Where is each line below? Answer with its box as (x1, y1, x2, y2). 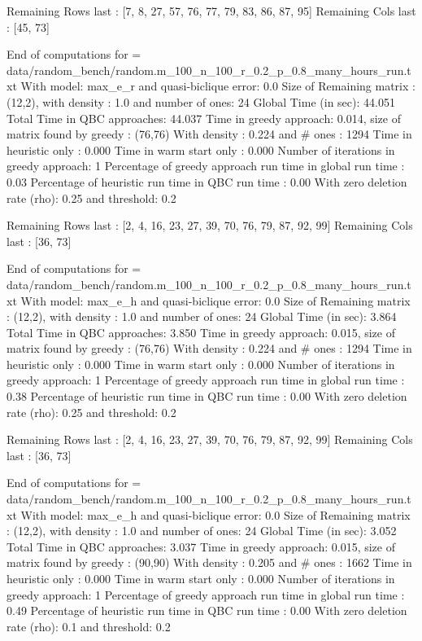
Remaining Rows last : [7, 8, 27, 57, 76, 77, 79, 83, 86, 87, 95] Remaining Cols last (7, 2, 416, 19)
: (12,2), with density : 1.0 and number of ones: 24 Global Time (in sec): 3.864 (7, 308, 397, 325)
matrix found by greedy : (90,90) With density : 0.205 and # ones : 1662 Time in (7, 554, 412, 571)
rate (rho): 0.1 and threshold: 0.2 (7, 617, 171, 634)
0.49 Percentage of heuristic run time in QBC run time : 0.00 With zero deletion (7, 602, 407, 619)
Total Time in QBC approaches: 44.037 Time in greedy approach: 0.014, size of (7, 109, 401, 126)
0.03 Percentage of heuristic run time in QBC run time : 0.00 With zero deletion (7, 173, 407, 190)
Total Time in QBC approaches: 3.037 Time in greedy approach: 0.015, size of (7, 538, 395, 555)
